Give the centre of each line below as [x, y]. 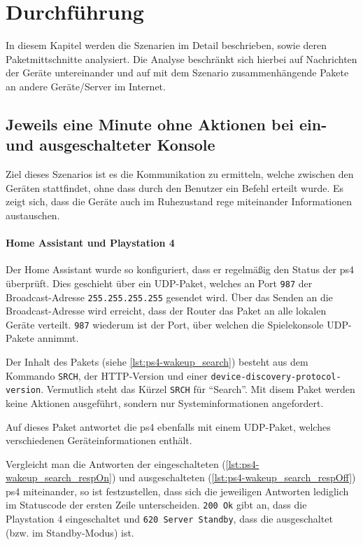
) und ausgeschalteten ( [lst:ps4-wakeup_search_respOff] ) [234, 477]
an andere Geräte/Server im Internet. [86, 86]
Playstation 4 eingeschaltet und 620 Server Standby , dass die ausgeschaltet [169, 519]
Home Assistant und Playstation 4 [90, 243]
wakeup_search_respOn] [59, 477]
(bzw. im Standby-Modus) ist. [70, 532]
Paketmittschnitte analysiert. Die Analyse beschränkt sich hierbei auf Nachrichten [181, 58]
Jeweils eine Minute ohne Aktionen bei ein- [166, 124]
